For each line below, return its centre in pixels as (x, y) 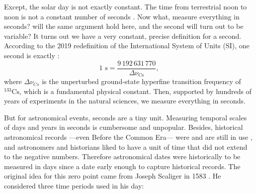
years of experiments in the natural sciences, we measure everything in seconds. (125, 101)
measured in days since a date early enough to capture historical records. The (122, 166)
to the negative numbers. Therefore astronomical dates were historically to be (122, 156)
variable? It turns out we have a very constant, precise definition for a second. (123, 36)
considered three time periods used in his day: (74, 186)
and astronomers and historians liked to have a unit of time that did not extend (126, 146)
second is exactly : (32, 55)
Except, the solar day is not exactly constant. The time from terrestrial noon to (126, 6)
